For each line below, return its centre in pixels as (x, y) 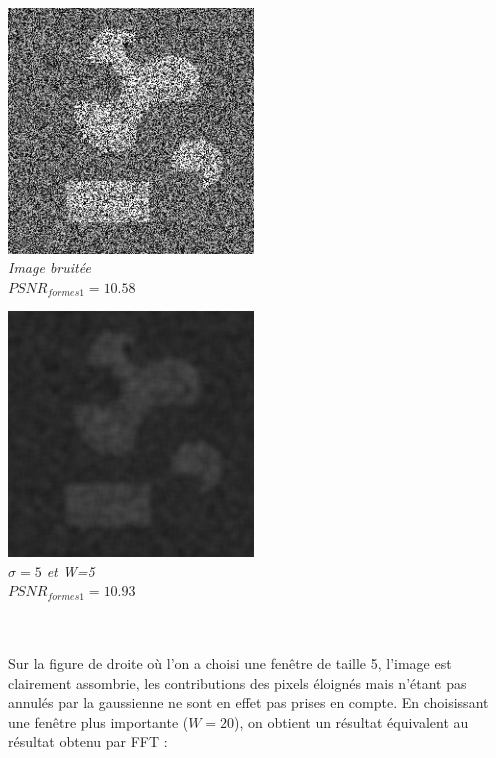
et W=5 (70, 570)
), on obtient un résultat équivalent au (351, 721)
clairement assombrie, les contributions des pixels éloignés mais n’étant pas (237, 682)
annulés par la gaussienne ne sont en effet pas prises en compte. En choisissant (248, 702)
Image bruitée (49, 267)
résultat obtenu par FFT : (88, 741)
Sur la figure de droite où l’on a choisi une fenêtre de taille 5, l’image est (230, 663)
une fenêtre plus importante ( (98, 721)
